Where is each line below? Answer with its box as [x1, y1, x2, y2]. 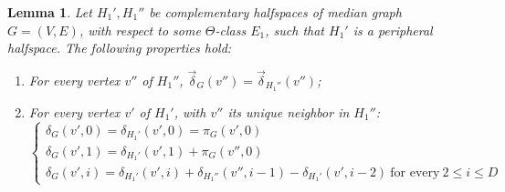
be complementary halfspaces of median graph [149, 3, 402, 21]
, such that [265, 20, 324, 39]
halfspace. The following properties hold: [7, 38, 232, 57]
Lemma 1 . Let [7, 3, 92, 21]
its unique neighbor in [227, 102, 350, 121]
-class [215, 20, 247, 39]
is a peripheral [352, 20, 433, 39]
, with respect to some [79, 20, 201, 39]
